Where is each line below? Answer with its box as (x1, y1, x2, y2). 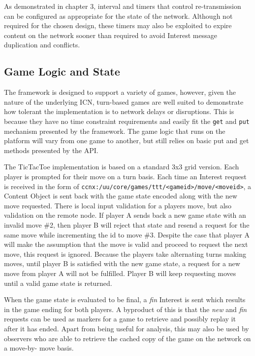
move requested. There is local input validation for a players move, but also (4, 200, 232, 210)
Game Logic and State (4, 64, 120, 79)
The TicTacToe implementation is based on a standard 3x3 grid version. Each (4, 161, 239, 172)
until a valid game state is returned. (4, 277, 112, 288)
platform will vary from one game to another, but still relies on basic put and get (4, 135, 249, 146)
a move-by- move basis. (4, 343, 74, 353)
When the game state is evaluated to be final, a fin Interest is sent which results (4, 294, 246, 305)
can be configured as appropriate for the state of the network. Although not (4, 10, 233, 21)
